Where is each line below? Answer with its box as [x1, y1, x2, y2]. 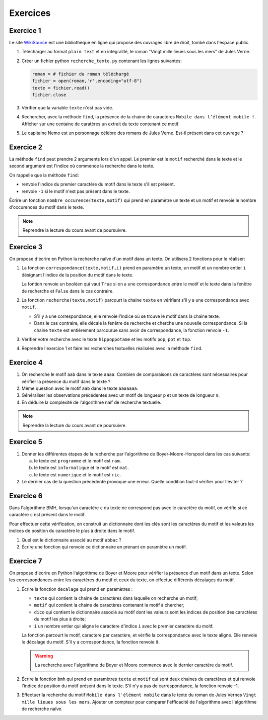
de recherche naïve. [21, 706, 63, 712]
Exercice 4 [9, 359, 43, 367]
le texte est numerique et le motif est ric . [34, 471, 121, 477]
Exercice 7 [9, 557, 42, 565]
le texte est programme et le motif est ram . [34, 457, 121, 463]
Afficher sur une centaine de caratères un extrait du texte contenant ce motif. [21, 121, 180, 127]
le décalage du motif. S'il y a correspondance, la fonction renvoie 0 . [21, 639, 160, 645]
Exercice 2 [9, 143, 43, 151]
